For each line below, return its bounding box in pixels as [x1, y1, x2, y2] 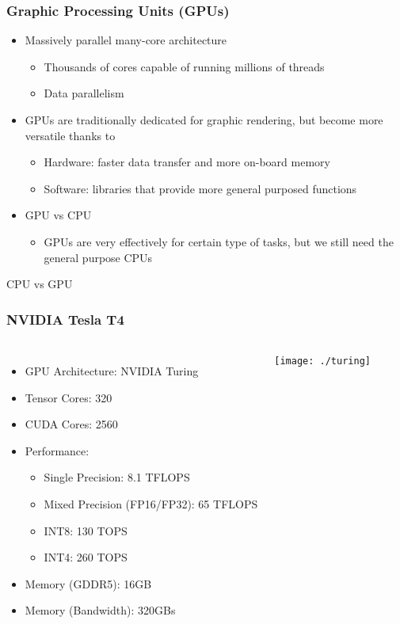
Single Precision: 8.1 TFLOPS [44, 469, 190, 485]
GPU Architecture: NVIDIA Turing [25, 362, 199, 379]
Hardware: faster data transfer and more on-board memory [44, 154, 330, 170]
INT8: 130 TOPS [44, 522, 128, 538]
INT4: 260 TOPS [44, 549, 128, 565]
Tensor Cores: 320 [25, 389, 112, 405]
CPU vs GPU [6, 276, 73, 292]
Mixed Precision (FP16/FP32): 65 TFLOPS [44, 495, 258, 512]
